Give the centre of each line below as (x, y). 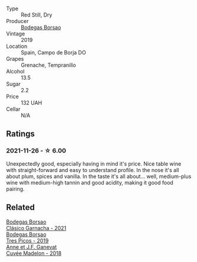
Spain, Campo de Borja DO (54, 52)
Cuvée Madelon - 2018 (34, 253)
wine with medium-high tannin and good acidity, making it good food (90, 182)
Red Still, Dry (37, 15)
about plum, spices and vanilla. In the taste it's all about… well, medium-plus (99, 176)
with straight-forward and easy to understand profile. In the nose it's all (93, 170)
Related (21, 207)
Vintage (16, 34)
